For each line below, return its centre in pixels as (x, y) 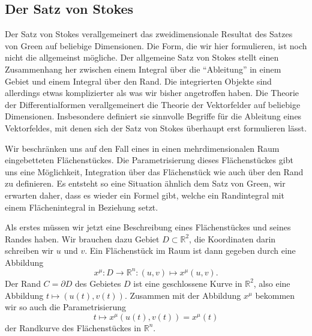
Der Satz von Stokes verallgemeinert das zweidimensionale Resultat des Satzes (149, 34)
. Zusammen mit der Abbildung (183, 295)
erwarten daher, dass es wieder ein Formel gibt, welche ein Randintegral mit (145, 195)
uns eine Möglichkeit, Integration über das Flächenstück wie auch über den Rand (154, 171)
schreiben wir (29, 250)
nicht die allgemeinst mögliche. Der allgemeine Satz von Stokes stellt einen (142, 57)
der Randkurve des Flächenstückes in (73, 327)
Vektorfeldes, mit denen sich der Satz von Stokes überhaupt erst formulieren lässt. (156, 127)
